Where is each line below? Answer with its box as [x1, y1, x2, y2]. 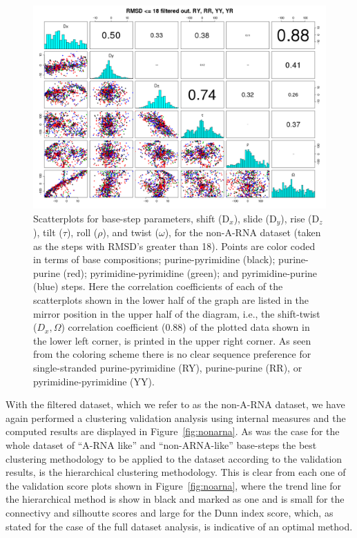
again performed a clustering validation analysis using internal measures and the [6, 410, 346, 425]
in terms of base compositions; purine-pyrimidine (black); [33, 252, 276, 267]
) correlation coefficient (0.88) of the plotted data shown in [61, 320, 310, 334]
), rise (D [280, 211, 320, 225]
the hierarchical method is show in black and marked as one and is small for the [6, 492, 345, 506]
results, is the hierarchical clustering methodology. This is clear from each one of [6, 465, 346, 479]
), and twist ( [102, 225, 159, 240]
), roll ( [66, 225, 98, 240]
